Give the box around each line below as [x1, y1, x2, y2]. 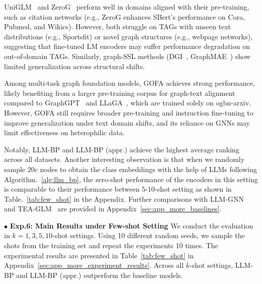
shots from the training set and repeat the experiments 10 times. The [4, 240, 218, 251]
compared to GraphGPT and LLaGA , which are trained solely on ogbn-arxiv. [4, 97, 251, 108]
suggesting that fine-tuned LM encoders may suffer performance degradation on [4, 41, 250, 51]
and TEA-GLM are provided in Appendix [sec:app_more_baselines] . [4, 203, 222, 214]
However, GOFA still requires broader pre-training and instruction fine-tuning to [4, 107, 253, 118]
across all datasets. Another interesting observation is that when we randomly [4, 154, 245, 164]
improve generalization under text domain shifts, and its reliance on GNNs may [4, 117, 250, 128]
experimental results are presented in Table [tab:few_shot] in [4, 250, 194, 260]
